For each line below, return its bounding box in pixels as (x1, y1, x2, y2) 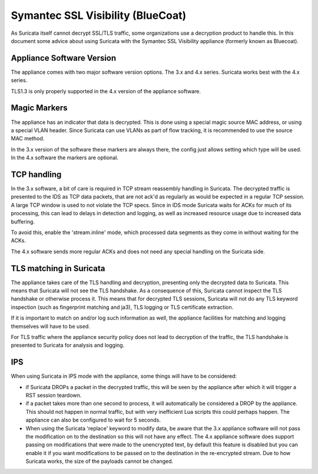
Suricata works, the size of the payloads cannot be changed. (25, 457, 174, 465)
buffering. (11, 218, 35, 225)
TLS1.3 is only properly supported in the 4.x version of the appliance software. (11, 87, 201, 94)
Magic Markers (11, 103, 68, 113)
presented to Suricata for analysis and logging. (11, 342, 125, 349)
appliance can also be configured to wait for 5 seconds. (25, 416, 161, 424)
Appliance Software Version (11, 53, 117, 63)
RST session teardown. (25, 392, 82, 399)
